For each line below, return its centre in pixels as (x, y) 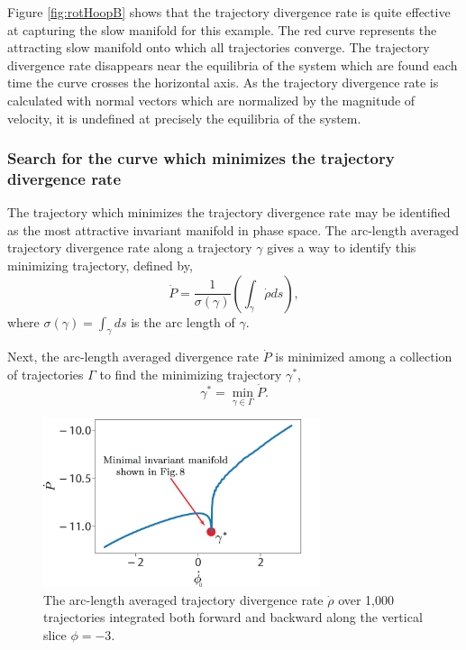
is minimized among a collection (364, 357)
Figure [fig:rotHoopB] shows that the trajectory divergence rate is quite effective (229, 12)
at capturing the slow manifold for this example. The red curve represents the (222, 29)
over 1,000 (366, 599)
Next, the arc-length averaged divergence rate (133, 357)
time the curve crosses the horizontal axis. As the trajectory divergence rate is (223, 82)
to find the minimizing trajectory (191, 375)
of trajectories (46, 375)
